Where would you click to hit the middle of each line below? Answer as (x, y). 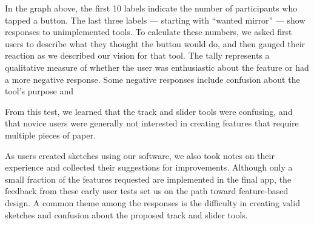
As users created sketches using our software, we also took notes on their (140, 155)
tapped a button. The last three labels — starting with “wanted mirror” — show (155, 20)
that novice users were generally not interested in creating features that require (152, 123)
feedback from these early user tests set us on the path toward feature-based (147, 191)
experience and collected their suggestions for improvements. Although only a (149, 167)
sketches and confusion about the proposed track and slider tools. (126, 214)
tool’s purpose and (39, 91)
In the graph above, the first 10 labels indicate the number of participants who (151, 8)
